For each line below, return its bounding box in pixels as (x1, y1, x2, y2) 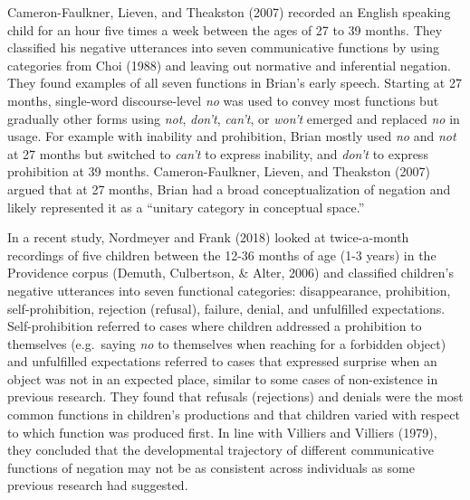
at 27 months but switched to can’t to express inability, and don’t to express (7, 144, 428, 163)
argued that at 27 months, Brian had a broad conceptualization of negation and (7, 179, 451, 198)
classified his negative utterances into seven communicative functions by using (7, 38, 439, 57)
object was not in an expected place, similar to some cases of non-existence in (7, 369, 438, 388)
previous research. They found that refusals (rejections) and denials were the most (7, 387, 464, 406)
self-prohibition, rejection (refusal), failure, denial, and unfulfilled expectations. (7, 298, 446, 317)
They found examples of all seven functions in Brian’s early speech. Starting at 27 (7, 73, 462, 92)
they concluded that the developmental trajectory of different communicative (7, 440, 435, 459)
